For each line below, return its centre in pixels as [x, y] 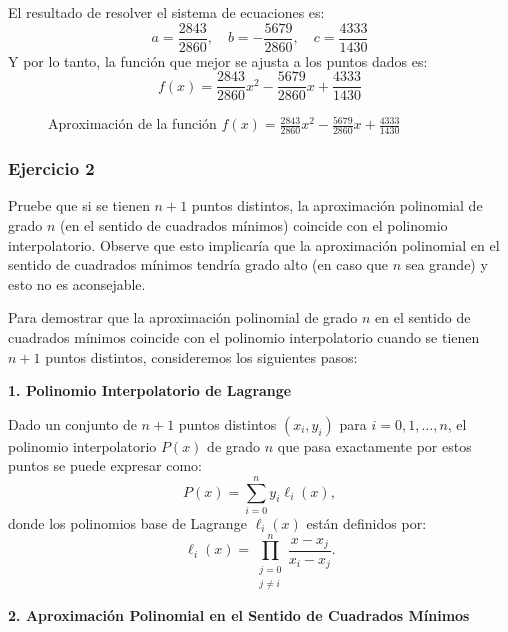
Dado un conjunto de [72, 423]
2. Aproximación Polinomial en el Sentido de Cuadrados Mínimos [239, 615]
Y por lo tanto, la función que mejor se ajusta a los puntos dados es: [218, 60]
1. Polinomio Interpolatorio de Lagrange [150, 390]
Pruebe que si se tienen [79, 205]
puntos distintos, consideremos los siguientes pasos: [201, 356]
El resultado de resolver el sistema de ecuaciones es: [166, 12]
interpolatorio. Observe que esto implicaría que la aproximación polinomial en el [254, 244]
